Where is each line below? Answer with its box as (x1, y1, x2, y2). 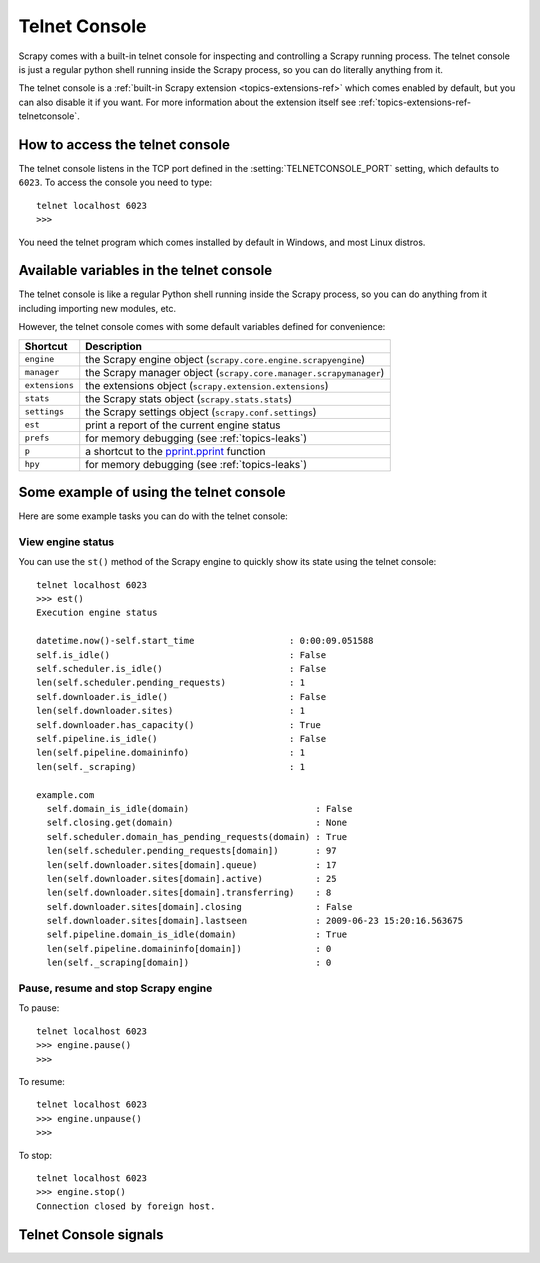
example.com (36, 789, 95, 800)
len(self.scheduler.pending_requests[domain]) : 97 (46, 845, 337, 857)
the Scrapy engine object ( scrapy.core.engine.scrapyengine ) (85, 352, 365, 366)
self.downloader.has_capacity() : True (36, 719, 322, 730)
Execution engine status (36, 607, 158, 619)
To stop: (18, 1149, 53, 1161)
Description (85, 339, 142, 353)
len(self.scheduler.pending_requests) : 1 (36, 677, 305, 689)
